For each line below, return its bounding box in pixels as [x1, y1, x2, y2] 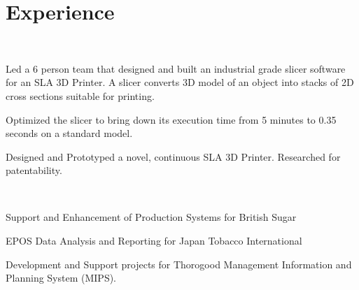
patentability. [6, 163, 62, 177]
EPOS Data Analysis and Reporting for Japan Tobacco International [6, 233, 302, 248]
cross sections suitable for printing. [6, 88, 155, 103]
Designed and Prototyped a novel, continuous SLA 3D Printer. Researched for [6, 149, 341, 164]
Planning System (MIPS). [6, 270, 117, 285]
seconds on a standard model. [6, 126, 133, 140]
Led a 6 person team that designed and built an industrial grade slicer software [6, 61, 346, 75]
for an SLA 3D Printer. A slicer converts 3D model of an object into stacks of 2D [6, 75, 354, 89]
